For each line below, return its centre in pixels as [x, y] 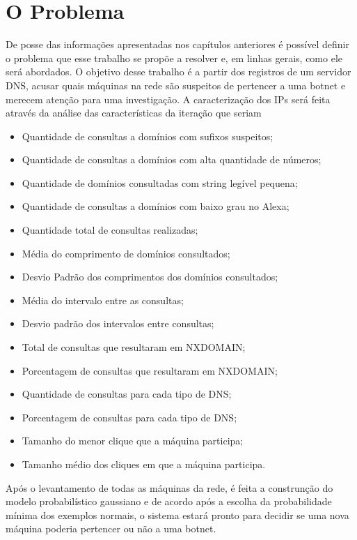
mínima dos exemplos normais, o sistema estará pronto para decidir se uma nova [177, 515]
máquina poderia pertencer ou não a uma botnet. [111, 528]
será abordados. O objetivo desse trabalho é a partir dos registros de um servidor [178, 72]
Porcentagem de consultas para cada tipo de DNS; [129, 417]
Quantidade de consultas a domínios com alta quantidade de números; [172, 159]
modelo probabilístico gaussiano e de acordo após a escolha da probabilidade [169, 501]
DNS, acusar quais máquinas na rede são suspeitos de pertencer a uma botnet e [176, 85]
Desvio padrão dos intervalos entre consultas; [118, 323]
